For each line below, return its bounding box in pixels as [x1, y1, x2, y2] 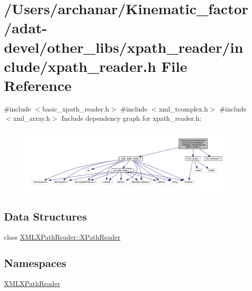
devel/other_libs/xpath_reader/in [4, 37, 243, 57]
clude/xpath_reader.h [4, 56, 156, 76]
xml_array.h [13, 113, 50, 123]
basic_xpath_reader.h [42, 103, 109, 113]
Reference [4, 75, 72, 95]
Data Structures [4, 208, 87, 224]
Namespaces [4, 255, 66, 270]
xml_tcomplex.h [159, 103, 208, 113]
